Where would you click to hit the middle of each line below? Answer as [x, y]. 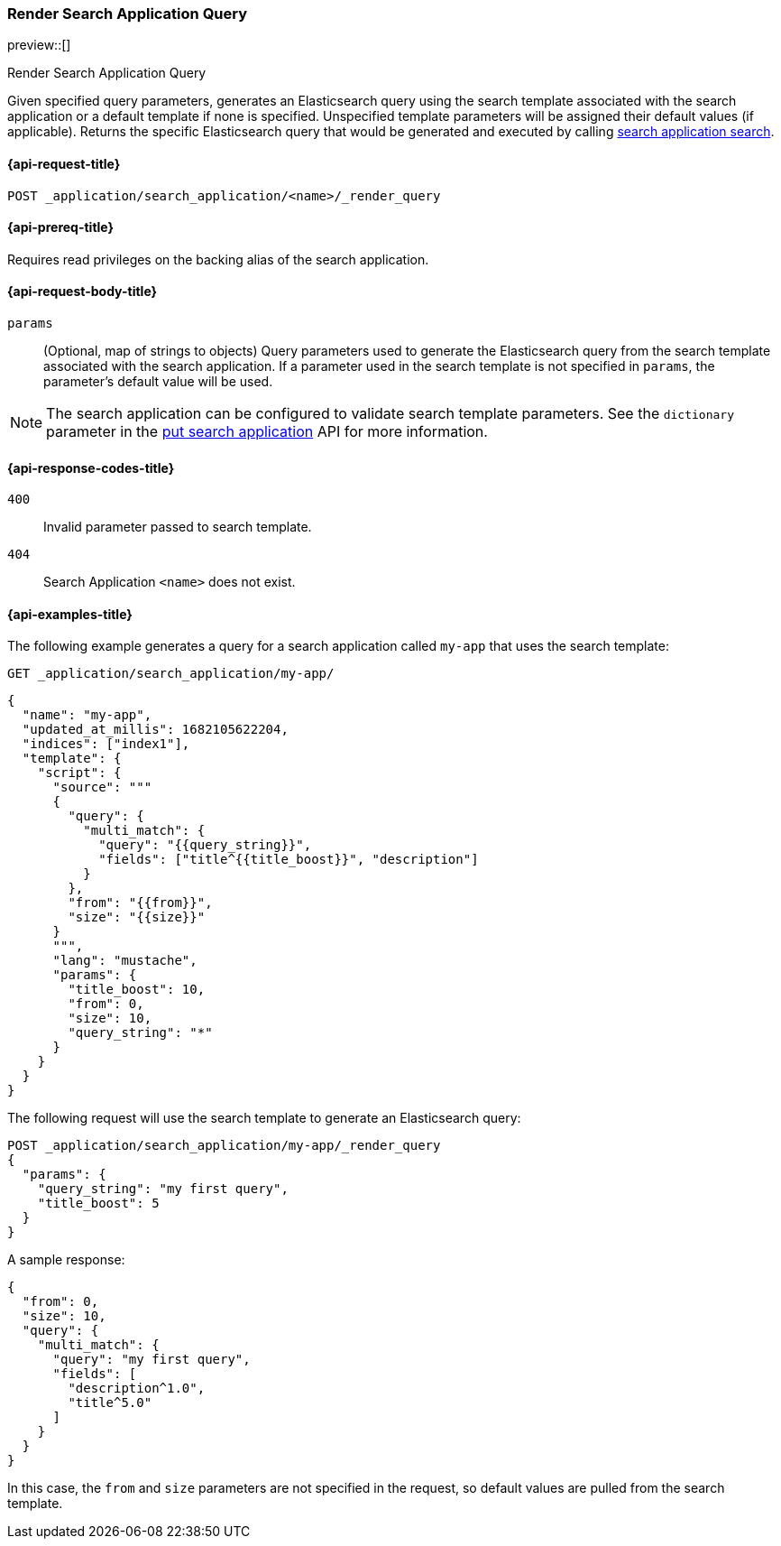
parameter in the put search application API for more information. [267, 432]
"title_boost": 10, [137, 990]
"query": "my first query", [152, 1360]
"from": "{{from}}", [140, 903]
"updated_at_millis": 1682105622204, [155, 730]
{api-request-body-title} [83, 292]
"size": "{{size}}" [137, 917]
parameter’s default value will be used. [158, 382]
